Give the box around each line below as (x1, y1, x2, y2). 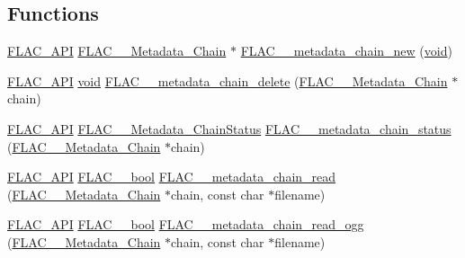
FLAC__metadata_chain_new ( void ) (240, 41, 452, 60)
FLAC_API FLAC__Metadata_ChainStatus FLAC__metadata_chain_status (7, 119, 452, 138)
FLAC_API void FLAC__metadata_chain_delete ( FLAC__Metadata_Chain (7, 71, 448, 90)
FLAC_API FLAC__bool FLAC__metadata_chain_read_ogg (7, 215, 364, 234)
